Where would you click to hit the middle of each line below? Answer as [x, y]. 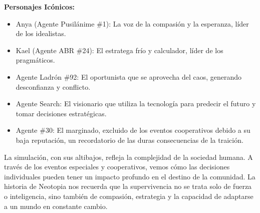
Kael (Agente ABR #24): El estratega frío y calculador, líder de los [119, 50]
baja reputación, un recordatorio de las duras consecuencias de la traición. [129, 140]
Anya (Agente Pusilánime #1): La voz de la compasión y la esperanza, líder [132, 23]
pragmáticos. [35, 60]
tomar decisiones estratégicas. [61, 113]
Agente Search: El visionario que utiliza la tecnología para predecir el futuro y [136, 103]
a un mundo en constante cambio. [56, 206]
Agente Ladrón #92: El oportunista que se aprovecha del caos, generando [129, 76]
